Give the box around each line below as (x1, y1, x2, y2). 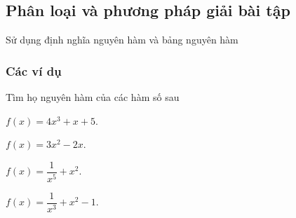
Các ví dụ (6, 62, 62, 79)
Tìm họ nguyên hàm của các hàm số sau (6, 90, 180, 104)
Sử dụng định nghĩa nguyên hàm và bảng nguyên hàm (6, 32, 238, 47)
